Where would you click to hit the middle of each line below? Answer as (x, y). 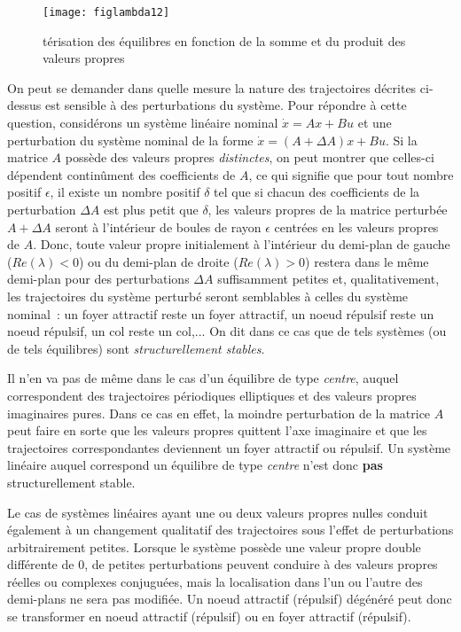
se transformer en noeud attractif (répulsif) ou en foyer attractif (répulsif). (209, 616)
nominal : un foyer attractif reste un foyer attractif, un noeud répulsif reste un (221, 313)
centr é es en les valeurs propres (356, 226)
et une (375, 123)
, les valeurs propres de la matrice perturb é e (328, 209)
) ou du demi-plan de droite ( (158, 261)
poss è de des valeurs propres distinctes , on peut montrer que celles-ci (250, 157)
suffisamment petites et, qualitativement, (328, 279)
